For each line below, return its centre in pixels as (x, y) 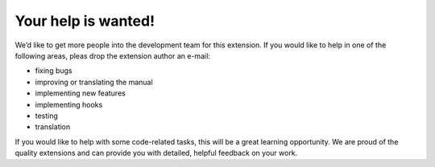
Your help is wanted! (85, 21)
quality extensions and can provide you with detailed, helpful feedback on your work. (156, 153)
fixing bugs (54, 71)
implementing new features (81, 93)
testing (46, 116)
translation (53, 127)
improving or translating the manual (94, 82)
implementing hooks (69, 104)
